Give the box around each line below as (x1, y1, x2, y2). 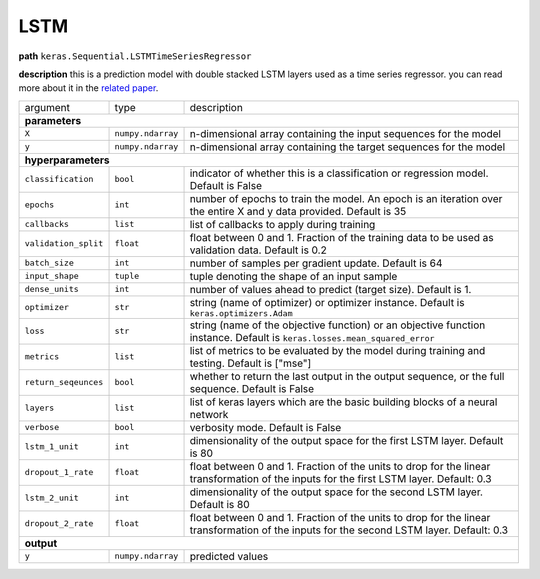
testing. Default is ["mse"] (189, 356, 312, 370)
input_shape (24, 271, 79, 282)
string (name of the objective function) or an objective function (189, 318, 486, 332)
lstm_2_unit (24, 493, 79, 504)
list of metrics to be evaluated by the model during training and (189, 343, 486, 357)
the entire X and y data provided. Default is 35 (189, 204, 407, 218)
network (189, 407, 229, 421)
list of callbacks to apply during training (189, 217, 376, 231)
